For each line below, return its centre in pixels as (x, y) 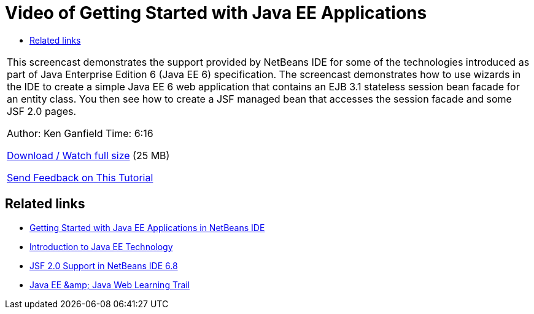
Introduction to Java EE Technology (101, 246)
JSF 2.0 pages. (42, 111)
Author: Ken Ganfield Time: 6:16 (80, 133)
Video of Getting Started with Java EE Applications (216, 13)
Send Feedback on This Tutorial (80, 177)
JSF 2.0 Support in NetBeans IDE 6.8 (104, 265)
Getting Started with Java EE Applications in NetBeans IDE (147, 227)
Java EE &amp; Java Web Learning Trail (110, 285)
